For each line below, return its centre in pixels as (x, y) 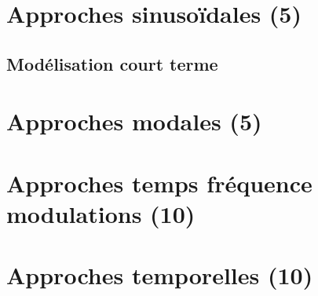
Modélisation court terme (112, 63)
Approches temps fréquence (159, 183)
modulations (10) (101, 213)
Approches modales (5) (134, 121)
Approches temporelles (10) (160, 275)
